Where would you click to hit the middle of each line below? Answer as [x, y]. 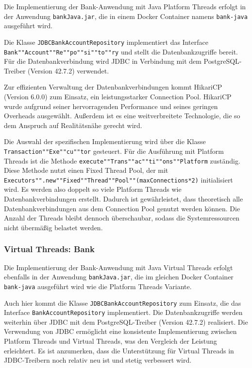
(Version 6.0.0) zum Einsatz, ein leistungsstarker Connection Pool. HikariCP [118, 96]
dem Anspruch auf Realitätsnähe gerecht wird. [73, 125]
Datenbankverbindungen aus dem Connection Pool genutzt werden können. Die [122, 208]
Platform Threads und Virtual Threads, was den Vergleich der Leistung [110, 341]
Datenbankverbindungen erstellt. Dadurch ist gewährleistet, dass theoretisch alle [124, 199]
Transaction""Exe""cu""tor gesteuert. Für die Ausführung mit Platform [114, 151]
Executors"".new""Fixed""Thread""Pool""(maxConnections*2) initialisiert [118, 179]
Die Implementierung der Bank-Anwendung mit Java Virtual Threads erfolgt [118, 267]
